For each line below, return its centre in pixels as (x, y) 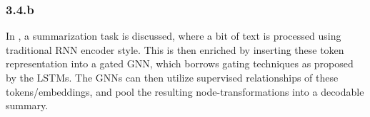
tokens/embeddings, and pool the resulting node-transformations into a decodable (185, 91)
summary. (27, 105)
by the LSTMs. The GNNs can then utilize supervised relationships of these (172, 77)
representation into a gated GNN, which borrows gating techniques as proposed (180, 63)
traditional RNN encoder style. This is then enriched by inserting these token (175, 49)
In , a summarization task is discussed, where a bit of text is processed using (174, 36)
